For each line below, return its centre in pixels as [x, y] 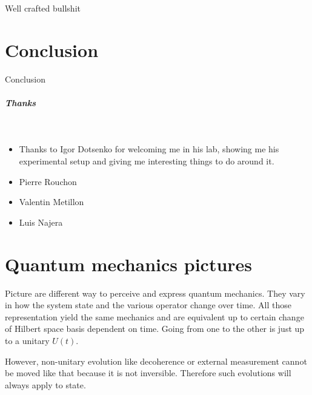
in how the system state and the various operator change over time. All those [148, 305]
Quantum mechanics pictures [129, 264]
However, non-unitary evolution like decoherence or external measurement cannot [156, 361]
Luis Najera [41, 222]
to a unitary [27, 340]
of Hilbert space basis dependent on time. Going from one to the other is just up [155, 329]
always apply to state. [45, 384]
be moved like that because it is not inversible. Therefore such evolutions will [148, 373]
